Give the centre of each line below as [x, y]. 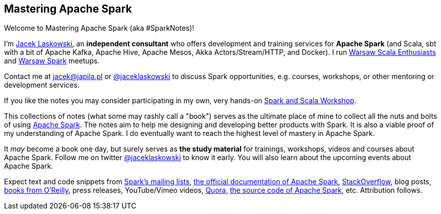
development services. [42, 85]
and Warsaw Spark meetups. [52, 61]
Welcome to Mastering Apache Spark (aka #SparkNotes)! [99, 28]
